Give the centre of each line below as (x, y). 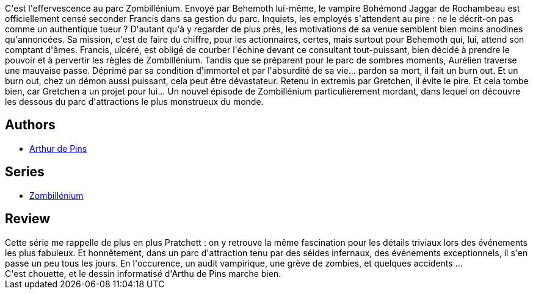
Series (25, 172)
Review (28, 219)
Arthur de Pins (58, 148)
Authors (30, 125)
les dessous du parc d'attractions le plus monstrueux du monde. (134, 102)
